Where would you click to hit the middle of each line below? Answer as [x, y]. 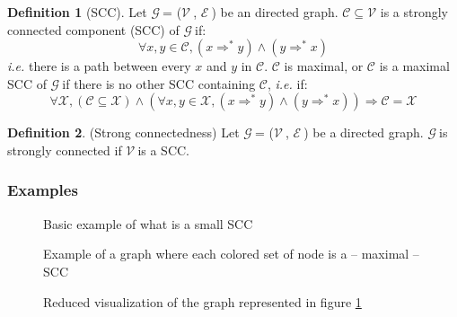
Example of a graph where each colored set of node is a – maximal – [231, 254]
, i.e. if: [287, 83]
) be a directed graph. [364, 132]
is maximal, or [324, 66]
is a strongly [414, 12]
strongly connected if [65, 150]
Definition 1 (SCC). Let [77, 12]
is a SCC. [164, 150]
